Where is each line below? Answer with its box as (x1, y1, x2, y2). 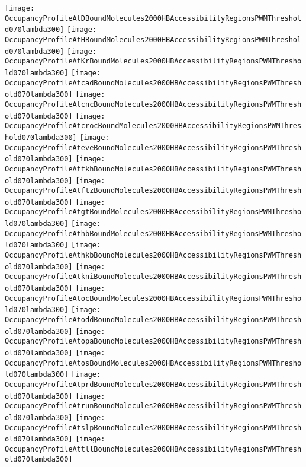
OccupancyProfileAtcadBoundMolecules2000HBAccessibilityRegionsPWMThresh (5, 78, 302, 87)
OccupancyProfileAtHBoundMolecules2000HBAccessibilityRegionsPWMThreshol (5, 35, 302, 44)
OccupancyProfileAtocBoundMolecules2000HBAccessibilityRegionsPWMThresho (5, 294, 302, 303)
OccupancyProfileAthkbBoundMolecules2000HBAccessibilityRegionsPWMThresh (5, 251, 302, 260)
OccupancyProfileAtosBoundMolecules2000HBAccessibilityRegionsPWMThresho (5, 358, 302, 367)
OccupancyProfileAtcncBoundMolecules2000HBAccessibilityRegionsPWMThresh (5, 100, 302, 109)
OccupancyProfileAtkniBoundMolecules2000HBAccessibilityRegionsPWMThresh (5, 272, 302, 281)
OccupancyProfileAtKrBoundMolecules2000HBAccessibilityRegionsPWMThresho (5, 57, 302, 66)
